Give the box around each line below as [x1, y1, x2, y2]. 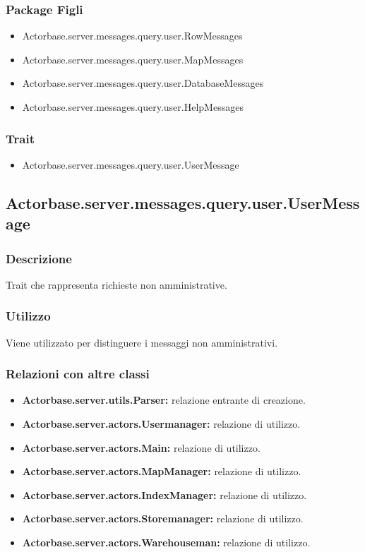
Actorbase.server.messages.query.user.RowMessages [22, 28, 243, 43]
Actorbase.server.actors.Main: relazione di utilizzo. [22, 440, 261, 455]
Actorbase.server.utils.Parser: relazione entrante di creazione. [22, 392, 306, 407]
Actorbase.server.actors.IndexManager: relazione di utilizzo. [22, 487, 307, 502]
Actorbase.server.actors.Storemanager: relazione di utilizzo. [22, 511, 304, 526]
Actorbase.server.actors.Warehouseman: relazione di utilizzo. [22, 534, 311, 549]
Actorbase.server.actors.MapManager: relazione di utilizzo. [22, 464, 301, 479]
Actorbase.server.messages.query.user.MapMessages [22, 52, 244, 66]
